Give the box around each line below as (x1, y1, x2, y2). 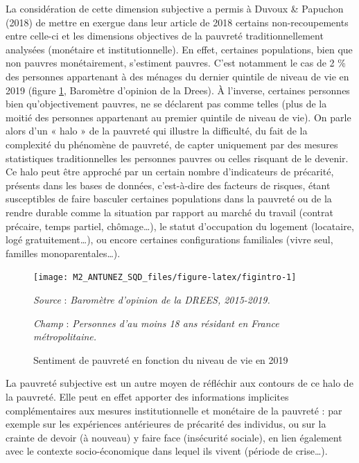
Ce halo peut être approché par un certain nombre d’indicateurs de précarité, (6, 164, 334, 179)
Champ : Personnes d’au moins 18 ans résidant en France (33, 315, 279, 330)
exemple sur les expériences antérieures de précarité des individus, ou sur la (6, 417, 326, 431)
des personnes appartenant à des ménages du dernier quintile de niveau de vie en (6, 69, 349, 83)
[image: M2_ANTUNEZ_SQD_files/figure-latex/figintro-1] (33, 272, 297, 283)
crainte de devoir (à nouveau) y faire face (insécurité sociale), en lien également (6, 430, 342, 444)
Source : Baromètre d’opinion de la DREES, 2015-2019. (33, 292, 270, 306)
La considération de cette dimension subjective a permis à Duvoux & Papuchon (6, 1, 344, 15)
